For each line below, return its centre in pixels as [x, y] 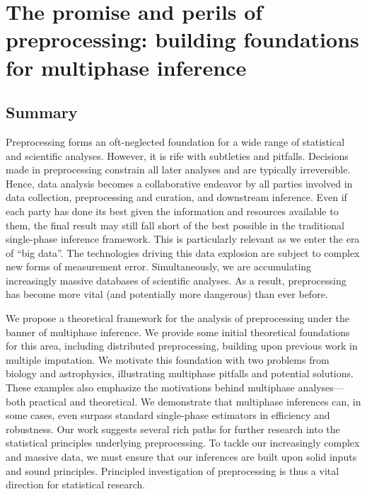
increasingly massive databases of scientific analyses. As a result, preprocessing [176, 280]
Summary [42, 112]
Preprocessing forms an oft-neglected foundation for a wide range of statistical [175, 141]
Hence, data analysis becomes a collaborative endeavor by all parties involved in [179, 183]
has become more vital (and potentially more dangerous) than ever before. [167, 294]
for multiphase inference [126, 67]
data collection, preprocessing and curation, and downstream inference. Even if [176, 197]
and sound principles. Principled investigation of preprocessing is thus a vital [173, 470]
